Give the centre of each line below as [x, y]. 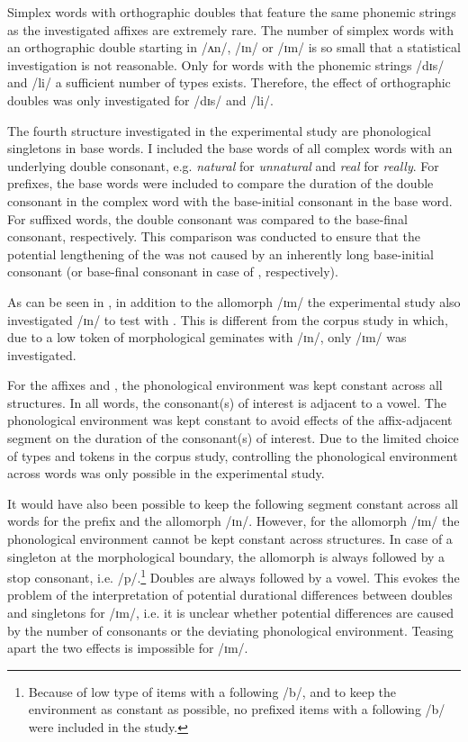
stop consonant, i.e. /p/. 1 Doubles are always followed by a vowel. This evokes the [234, 576]
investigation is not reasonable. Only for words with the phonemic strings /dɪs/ [226, 64]
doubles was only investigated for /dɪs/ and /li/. [140, 100]
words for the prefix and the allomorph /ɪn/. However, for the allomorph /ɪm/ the [234, 521]
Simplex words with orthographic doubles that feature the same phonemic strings [232, 12]
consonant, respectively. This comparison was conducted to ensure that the [214, 236]
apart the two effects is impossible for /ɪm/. [128, 648]
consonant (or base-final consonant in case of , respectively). [173, 271]
